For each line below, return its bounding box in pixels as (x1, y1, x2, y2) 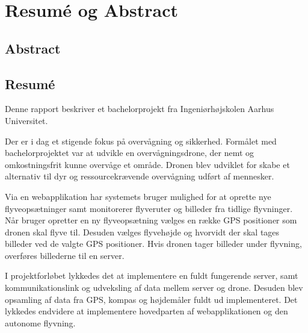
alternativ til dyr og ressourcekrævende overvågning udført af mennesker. (5, 170, 274, 182)
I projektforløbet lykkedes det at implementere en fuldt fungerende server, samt (5, 269, 298, 282)
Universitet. (5, 114, 48, 126)
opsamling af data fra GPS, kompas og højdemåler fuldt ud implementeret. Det (5, 293, 298, 305)
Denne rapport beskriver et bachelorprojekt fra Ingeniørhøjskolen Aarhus (5, 102, 274, 115)
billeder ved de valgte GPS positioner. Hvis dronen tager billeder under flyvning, (5, 237, 302, 250)
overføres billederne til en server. (5, 249, 125, 261)
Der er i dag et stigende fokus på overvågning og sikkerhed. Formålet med (5, 134, 277, 147)
